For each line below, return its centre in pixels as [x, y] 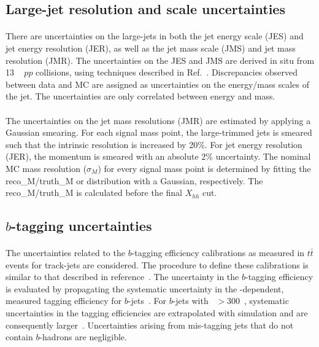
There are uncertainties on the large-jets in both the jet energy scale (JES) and [155, 36]
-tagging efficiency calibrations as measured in [218, 253]
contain [19, 337]
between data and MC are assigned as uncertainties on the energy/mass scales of [157, 84]
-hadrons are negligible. [83, 337]
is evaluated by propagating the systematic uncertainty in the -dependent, [145, 288]
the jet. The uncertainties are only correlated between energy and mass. [140, 96]
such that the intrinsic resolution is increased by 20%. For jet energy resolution [154, 144]
